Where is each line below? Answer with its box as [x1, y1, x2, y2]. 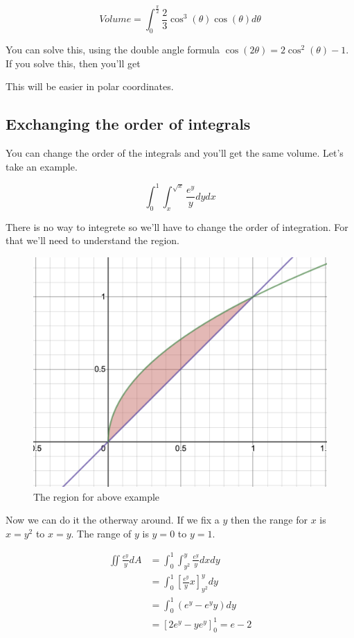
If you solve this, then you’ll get [6, 55, 141, 70]
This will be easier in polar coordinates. [6, 79, 174, 94]
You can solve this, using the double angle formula [6, 42, 220, 57]
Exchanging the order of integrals [6, 113, 251, 135]
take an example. [6, 159, 78, 173]
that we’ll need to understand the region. [6, 233, 180, 248]
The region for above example [33, 489, 160, 503]
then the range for [231, 512, 308, 527]
